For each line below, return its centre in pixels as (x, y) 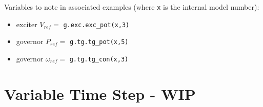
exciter (27, 24)
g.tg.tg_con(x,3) (99, 59)
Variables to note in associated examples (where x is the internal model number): (132, 7)
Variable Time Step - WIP (100, 93)
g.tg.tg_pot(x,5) (99, 42)
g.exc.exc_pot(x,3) (96, 25)
